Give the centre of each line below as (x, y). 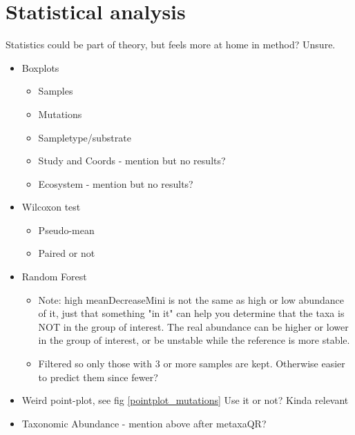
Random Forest (54, 277)
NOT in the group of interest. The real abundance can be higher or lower (193, 326)
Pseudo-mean (66, 230)
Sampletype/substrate (85, 137)
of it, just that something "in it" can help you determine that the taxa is (191, 313)
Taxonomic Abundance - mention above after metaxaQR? (144, 423)
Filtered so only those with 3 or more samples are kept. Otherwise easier (192, 364)
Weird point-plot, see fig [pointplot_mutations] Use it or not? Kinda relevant (185, 400)
